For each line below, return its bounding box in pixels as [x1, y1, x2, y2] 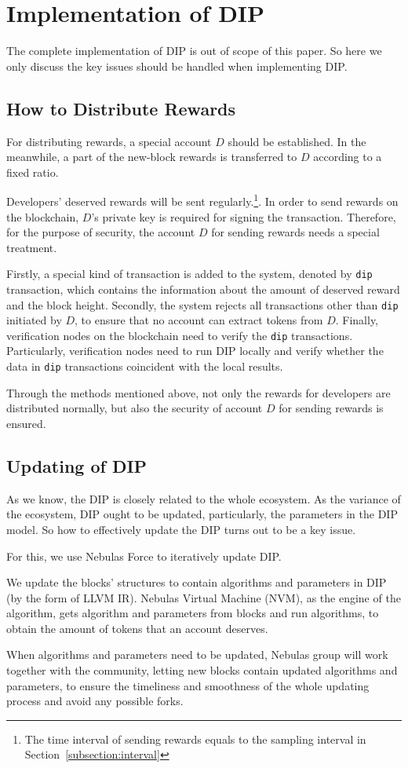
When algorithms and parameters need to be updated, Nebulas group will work [6, 646, 388, 663]
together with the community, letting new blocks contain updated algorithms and [6, 662, 398, 678]
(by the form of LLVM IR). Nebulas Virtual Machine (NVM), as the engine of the [6, 589, 401, 605]
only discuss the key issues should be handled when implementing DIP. [6, 57, 348, 74]
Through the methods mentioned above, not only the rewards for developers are [6, 384, 391, 400]
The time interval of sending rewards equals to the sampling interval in [24, 730, 366, 747]
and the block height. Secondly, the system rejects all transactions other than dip [6, 296, 399, 313]
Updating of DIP [6, 453, 148, 477]
